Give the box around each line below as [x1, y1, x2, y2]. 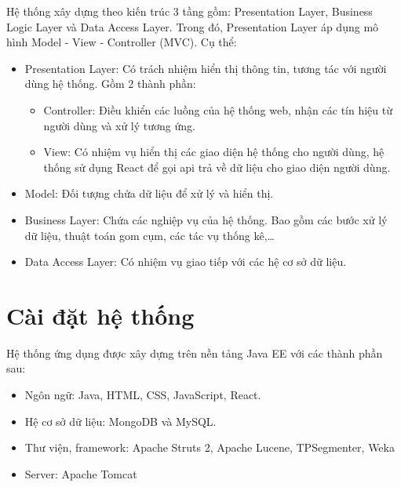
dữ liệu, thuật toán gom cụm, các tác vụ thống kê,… [24, 227, 275, 243]
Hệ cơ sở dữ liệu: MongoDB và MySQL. [24, 412, 217, 429]
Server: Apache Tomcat [24, 465, 137, 482]
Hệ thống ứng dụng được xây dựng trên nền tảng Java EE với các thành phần [6, 344, 383, 361]
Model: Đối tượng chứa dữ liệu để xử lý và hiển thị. [24, 185, 274, 202]
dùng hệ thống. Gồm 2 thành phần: [24, 75, 196, 92]
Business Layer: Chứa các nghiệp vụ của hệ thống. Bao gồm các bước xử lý [24, 211, 388, 227]
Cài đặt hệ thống [6, 299, 195, 331]
